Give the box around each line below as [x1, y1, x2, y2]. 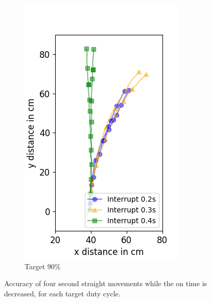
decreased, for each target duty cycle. [4, 288, 121, 298]
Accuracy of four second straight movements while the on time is [4, 278, 207, 289]
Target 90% [25, 261, 61, 271]
